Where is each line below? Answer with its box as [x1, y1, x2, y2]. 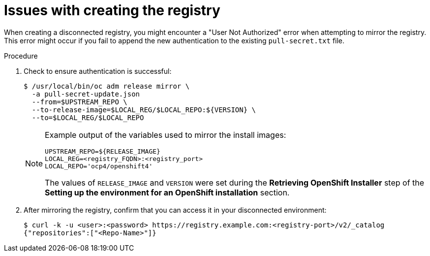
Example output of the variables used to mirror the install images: [45, 129, 286, 140]
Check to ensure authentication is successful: [24, 66, 172, 75]
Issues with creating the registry [4, 2, 220, 19]
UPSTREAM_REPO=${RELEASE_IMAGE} [45, 147, 160, 155]
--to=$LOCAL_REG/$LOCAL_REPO [31, 113, 144, 122]
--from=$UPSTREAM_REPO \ [31, 97, 127, 106]
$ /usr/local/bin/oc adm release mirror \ [24, 82, 190, 90]
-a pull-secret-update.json [31, 90, 140, 98]
